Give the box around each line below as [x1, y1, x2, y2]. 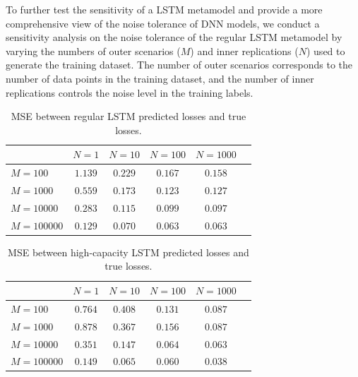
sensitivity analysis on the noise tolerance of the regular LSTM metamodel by [6, 30, 342, 44]
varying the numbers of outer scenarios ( [6, 43, 181, 58]
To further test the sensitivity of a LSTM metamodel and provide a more [6, 2, 323, 16]
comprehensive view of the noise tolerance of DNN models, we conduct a [6, 16, 320, 30]
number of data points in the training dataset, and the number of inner [6, 71, 314, 85]
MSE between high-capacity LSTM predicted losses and [8, 244, 249, 259]
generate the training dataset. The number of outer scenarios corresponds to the [6, 57, 353, 72]
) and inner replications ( [190, 43, 299, 58]
